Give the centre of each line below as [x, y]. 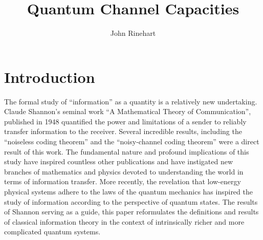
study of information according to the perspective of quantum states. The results [131, 201]
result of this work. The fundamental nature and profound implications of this [127, 151]
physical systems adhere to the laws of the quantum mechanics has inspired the [128, 191]
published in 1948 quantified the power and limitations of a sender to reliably [125, 121]
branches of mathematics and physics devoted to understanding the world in [124, 171]
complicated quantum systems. [52, 232]
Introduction [50, 77]
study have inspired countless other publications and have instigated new [119, 161]
